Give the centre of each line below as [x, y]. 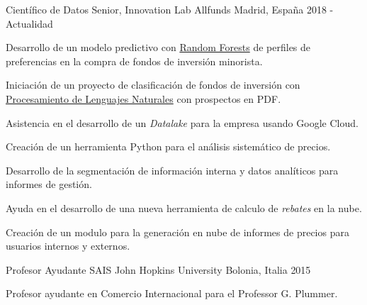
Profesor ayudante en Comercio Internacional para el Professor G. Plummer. [172, 293]
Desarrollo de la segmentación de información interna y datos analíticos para [172, 170]
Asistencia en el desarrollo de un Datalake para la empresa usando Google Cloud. [182, 122]
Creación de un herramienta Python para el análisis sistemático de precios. [168, 146]
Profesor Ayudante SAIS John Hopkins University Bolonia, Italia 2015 [158, 269]
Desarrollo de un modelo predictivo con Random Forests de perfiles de [158, 47]
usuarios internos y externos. [68, 246]
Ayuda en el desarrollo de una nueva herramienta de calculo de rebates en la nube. [184, 207]
